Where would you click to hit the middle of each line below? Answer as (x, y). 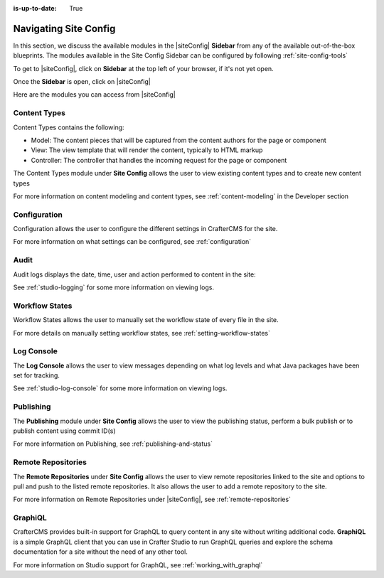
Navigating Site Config (64, 28)
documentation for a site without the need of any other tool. (101, 552)
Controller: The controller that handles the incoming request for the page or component (159, 160)
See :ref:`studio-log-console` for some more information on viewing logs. (120, 388)
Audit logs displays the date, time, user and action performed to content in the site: (134, 274)
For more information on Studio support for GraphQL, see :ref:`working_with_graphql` (138, 564)
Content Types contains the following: (69, 127)
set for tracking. (37, 375)
